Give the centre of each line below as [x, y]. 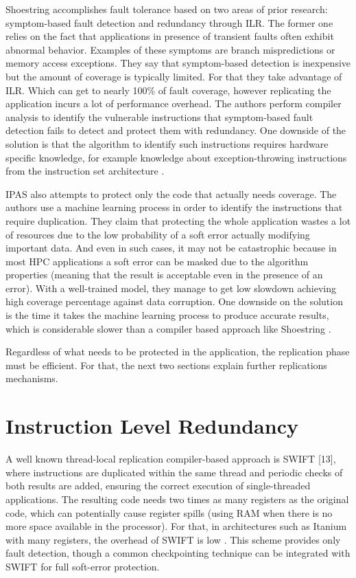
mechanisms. [32, 378]
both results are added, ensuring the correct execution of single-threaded [158, 486]
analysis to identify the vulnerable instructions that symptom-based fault [159, 116]
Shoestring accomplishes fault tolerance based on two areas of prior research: [167, 9]
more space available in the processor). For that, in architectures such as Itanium [176, 526]
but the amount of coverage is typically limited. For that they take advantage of [174, 76]
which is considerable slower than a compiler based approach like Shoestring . [168, 328]
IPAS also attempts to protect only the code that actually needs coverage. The [171, 193]
